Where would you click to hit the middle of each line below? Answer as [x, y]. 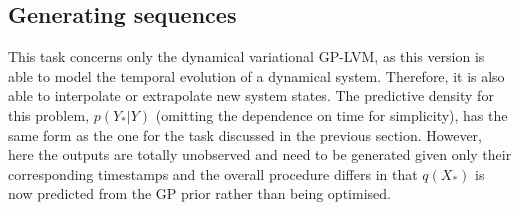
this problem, [49, 114]
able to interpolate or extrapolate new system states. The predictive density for [251, 95]
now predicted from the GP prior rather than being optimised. [199, 193]
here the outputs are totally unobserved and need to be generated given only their [260, 154]
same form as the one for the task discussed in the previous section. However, [245, 134]
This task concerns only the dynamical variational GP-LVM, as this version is [246, 56]
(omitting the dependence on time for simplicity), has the [331, 114]
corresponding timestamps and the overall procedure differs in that [213, 173]
